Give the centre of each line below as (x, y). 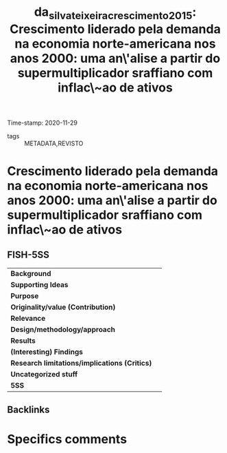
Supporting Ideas (39, 284)
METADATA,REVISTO (54, 143)
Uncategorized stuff (44, 374)
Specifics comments (67, 440)
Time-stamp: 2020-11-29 (42, 123)
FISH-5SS (28, 255)
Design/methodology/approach (63, 329)
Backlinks (28, 410)
